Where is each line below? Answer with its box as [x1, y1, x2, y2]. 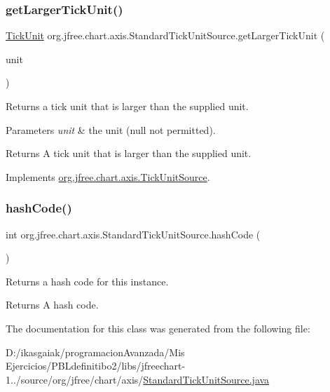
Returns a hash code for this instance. [6, 273, 169, 288]
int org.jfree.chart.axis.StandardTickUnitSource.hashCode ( [6, 227, 261, 241]
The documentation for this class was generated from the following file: [6, 320, 310, 335]
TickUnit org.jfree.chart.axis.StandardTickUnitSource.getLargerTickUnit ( [6, 28, 325, 43]
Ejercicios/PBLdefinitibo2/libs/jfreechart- [6, 358, 186, 373]
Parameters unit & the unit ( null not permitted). [6, 122, 216, 137]
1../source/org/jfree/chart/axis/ [6, 372, 144, 386]
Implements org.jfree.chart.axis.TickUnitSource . [6, 169, 210, 184]
